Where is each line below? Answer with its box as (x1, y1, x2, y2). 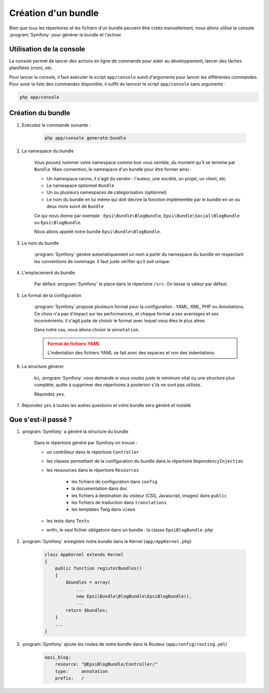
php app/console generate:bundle (44, 135, 127, 141)
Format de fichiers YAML (47, 340, 100, 346)
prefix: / (55, 676, 85, 681)
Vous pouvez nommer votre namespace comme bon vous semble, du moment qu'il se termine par (34, 159, 236, 165)
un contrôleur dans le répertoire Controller (46, 449, 139, 455)
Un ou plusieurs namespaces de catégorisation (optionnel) (46, 189, 167, 195)
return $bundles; (65, 607, 108, 613)
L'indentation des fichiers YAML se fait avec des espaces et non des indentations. (47, 350, 216, 356)
